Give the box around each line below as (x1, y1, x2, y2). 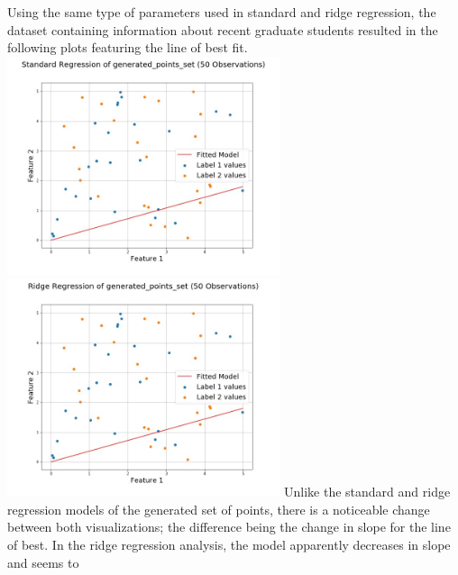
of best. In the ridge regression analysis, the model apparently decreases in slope (7, 534, 451, 553)
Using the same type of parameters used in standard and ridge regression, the (7, 3, 436, 21)
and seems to (7, 552, 79, 571)
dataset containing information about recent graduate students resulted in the (7, 20, 438, 39)
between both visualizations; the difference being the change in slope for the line (7, 517, 451, 536)
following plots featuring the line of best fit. (7, 38, 248, 57)
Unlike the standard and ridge (284, 482, 451, 501)
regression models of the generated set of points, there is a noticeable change (7, 499, 430, 518)
